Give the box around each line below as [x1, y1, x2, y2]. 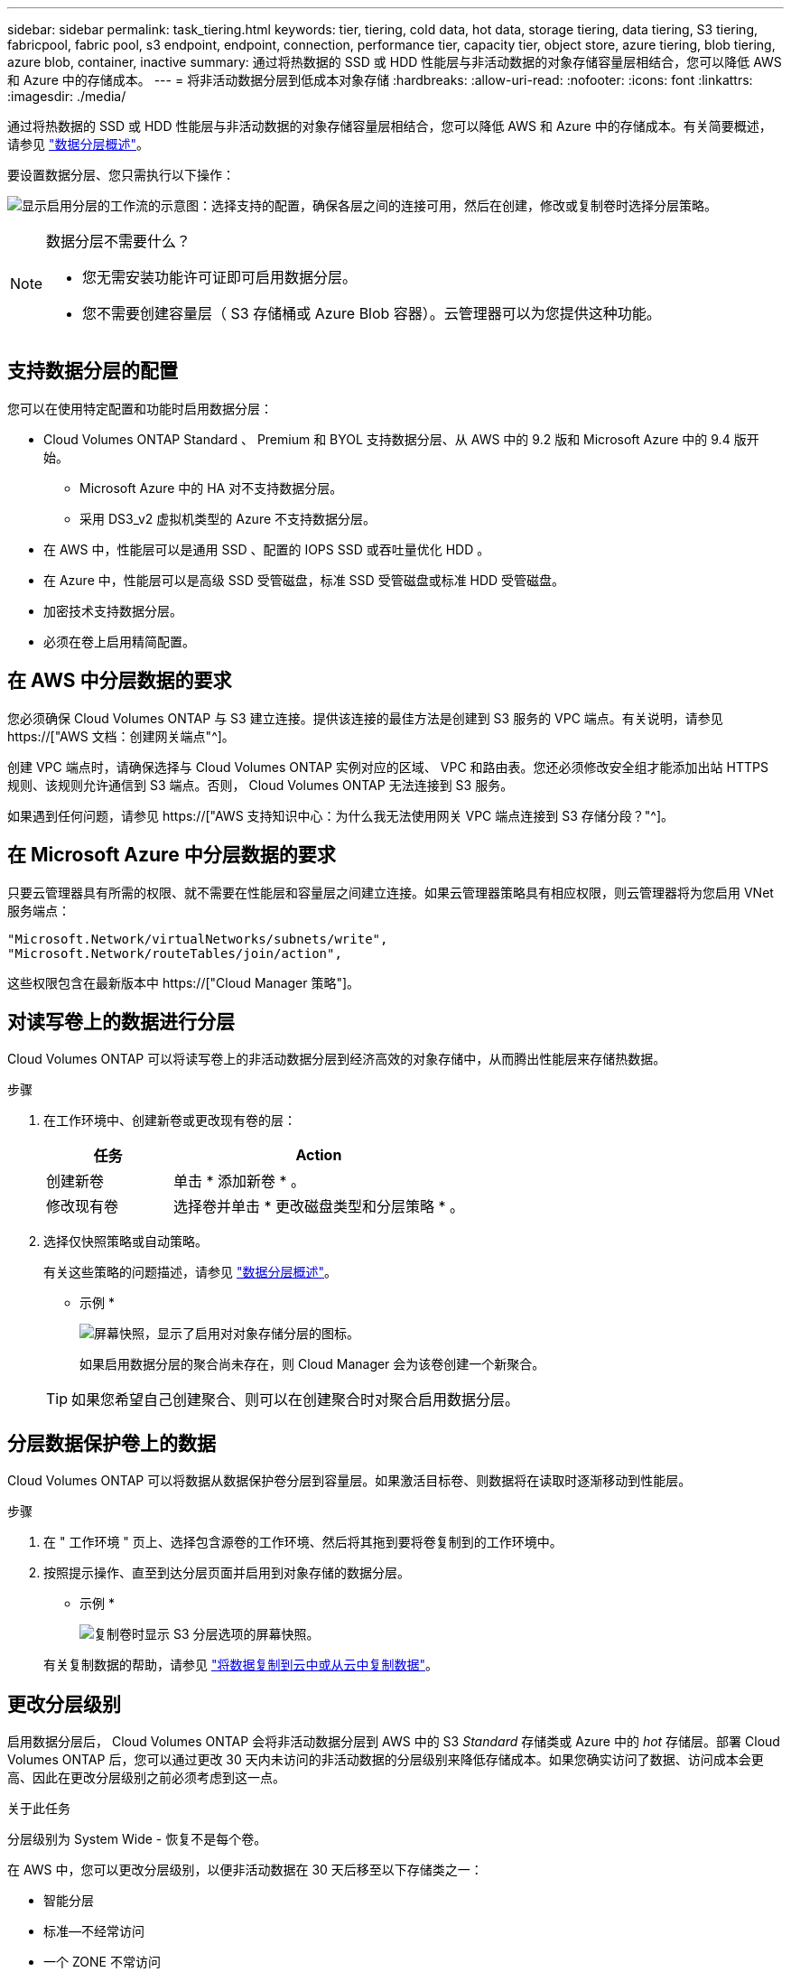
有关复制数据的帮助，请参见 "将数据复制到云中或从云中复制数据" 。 [43, 1657, 438, 1673]
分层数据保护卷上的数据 [7, 1431, 216, 1455]
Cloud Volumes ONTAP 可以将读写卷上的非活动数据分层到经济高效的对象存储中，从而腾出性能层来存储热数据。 [7, 1051, 666, 1067]
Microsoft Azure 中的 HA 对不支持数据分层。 [79, 479, 343, 496]
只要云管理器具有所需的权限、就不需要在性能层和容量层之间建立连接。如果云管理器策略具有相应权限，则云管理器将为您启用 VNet [7, 884, 774, 900]
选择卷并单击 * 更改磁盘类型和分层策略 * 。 [172, 1197, 464, 1216]
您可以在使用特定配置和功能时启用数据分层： [7, 400, 273, 416]
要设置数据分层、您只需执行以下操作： [7, 167, 235, 182]
